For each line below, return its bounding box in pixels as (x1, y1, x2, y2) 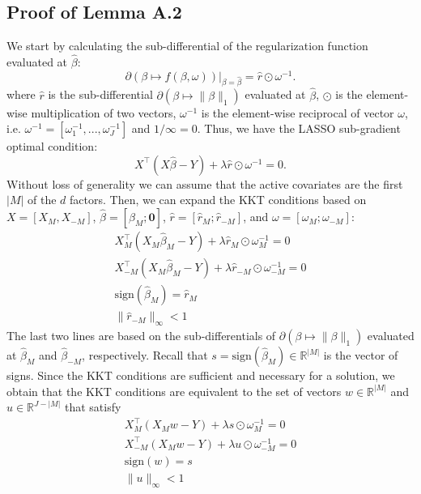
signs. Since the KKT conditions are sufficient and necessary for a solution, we (6, 367, 395, 383)
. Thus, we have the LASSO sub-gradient (197, 120, 401, 137)
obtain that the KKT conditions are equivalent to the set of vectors (6, 382, 342, 399)
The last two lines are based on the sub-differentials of (6, 327, 276, 343)
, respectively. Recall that (82, 347, 208, 363)
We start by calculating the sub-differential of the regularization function (6, 37, 368, 54)
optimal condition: (6, 138, 98, 155)
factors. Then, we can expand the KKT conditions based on (70, 191, 367, 208)
